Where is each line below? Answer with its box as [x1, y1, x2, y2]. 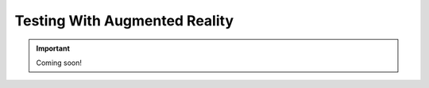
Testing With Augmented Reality [14, 12, 234, 29]
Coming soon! [36, 58, 83, 67]
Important [36, 44, 71, 53]
